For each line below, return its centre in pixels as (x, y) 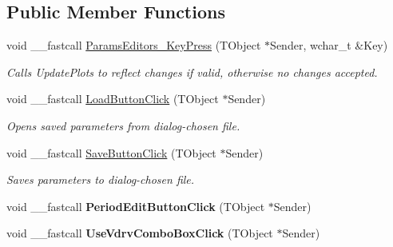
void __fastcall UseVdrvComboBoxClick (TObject (140, 233)
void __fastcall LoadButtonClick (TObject (113, 99)
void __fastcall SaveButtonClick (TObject (111, 152)
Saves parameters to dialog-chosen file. (101, 179)
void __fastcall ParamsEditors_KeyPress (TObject (134, 45)
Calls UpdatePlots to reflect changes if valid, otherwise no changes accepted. (192, 72)
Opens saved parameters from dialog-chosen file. (123, 125)
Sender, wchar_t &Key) (329, 45)
